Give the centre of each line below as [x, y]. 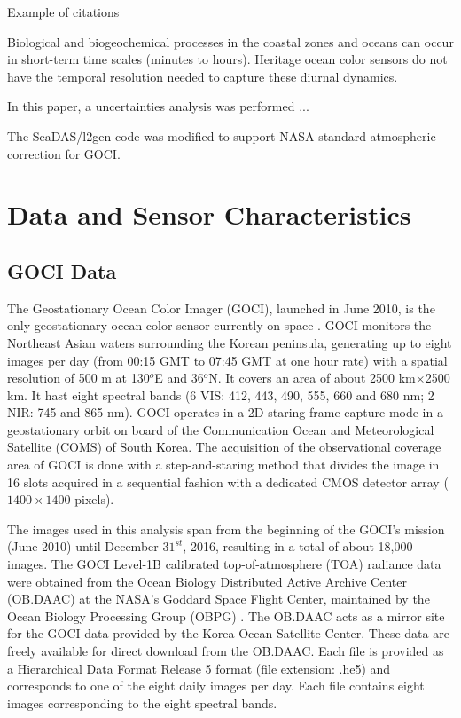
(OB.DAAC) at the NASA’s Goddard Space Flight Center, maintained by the [219, 599]
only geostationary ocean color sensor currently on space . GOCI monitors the [219, 325]
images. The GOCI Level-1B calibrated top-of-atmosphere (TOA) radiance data [224, 564]
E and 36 [179, 378]
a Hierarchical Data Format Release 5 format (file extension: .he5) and [199, 668]
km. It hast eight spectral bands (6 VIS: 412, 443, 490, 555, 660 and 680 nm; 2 [221, 395]
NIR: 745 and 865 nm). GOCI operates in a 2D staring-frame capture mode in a [225, 412]
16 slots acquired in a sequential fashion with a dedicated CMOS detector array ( [228, 481]
